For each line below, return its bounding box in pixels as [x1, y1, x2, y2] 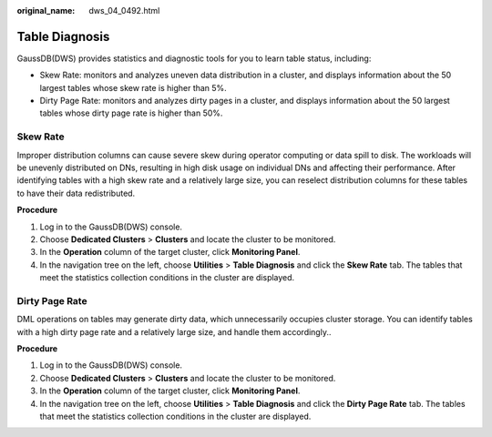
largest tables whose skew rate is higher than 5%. [39, 82, 227, 93]
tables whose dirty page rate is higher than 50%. [39, 107, 223, 118]
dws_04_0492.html [88, 5, 160, 15]
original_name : [16, 5, 76, 15]
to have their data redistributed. [16, 188, 136, 198]
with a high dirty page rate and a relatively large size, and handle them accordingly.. [16, 326, 332, 337]
